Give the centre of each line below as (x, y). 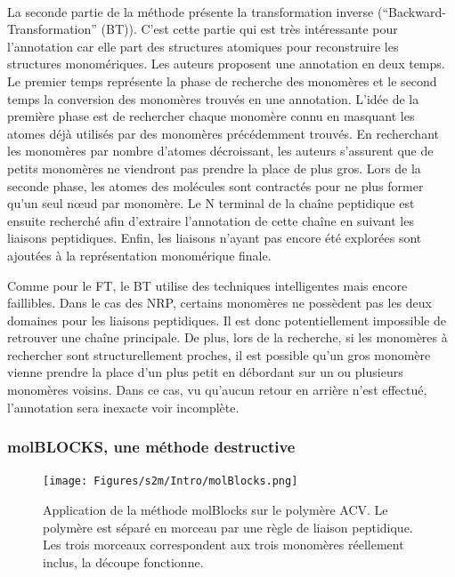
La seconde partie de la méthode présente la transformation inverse (191, 11)
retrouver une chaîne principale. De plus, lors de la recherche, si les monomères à (227, 337)
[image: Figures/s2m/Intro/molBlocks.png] (171, 481)
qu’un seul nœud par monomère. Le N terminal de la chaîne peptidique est (211, 203)
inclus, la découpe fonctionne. (123, 561)
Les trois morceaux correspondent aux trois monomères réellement (223, 545)
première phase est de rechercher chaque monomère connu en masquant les (211, 116)
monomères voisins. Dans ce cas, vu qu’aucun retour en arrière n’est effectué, (217, 390)
